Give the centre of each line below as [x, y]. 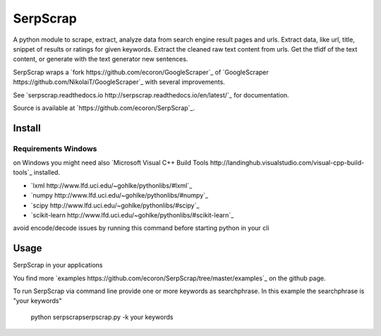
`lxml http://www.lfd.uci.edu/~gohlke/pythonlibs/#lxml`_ [111, 185]
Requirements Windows [55, 148]
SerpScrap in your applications [58, 265]
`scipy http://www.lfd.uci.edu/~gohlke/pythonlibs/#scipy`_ [115, 205]
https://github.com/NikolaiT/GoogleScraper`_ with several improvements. [119, 82]
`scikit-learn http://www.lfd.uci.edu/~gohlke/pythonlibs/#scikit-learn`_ [132, 215]
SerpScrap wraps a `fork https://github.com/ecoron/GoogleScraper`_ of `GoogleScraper [141, 72]
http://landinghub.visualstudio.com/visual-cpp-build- [287, 163]
